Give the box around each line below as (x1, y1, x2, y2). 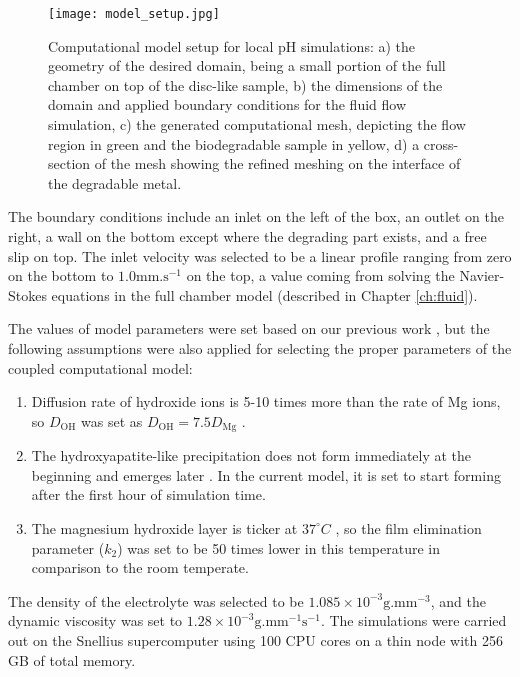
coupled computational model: (8, 357, 193, 378)
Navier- (459, 265, 505, 286)
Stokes (8, 284, 47, 305)
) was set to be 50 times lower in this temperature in (117, 537, 440, 558)
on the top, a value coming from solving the (186, 265, 455, 286)
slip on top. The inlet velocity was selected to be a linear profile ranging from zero (8, 245, 512, 266)
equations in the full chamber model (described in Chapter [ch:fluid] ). (51, 284, 478, 305)
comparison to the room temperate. (31, 557, 249, 578)
